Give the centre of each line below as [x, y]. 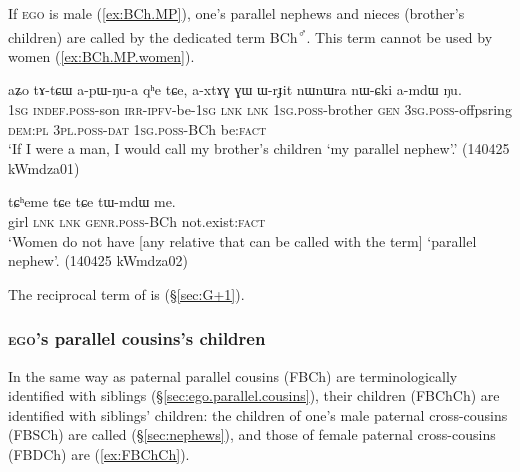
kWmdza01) [44, 167]
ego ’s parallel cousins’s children [137, 338]
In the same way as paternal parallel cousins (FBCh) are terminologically [233, 375]
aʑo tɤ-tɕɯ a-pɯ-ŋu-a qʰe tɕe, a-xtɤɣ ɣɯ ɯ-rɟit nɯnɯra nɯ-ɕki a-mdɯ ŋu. [235, 89]
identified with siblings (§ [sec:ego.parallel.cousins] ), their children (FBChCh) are [254, 395]
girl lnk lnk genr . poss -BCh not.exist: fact [137, 221]
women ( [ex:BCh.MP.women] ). [101, 55]
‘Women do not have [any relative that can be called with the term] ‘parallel [242, 240]
